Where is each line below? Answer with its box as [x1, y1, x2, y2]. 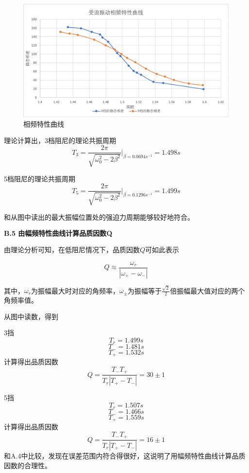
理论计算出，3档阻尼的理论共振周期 [4, 135, 116, 145]
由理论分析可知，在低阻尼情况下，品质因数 [4, 245, 140, 254]
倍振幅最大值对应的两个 [170, 285, 245, 295]
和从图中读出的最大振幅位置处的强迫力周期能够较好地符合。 [4, 212, 194, 222]
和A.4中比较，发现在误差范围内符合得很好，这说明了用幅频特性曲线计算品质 [4, 450, 246, 460]
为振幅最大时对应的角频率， [31, 285, 119, 295]
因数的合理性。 [4, 460, 51, 470]
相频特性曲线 [23, 119, 64, 129]
